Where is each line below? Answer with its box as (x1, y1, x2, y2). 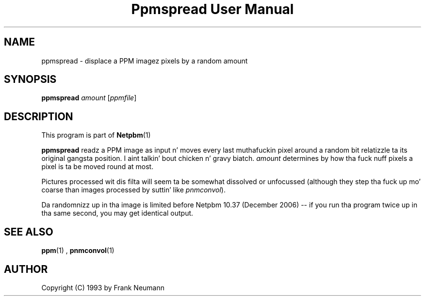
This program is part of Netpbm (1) (41, 131, 151, 140)
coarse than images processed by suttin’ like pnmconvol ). (41, 186, 226, 194)
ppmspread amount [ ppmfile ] (41, 94, 137, 102)
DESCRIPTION (4, 110, 73, 123)
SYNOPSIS (4, 73, 57, 86)
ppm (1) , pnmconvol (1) (41, 246, 114, 255)
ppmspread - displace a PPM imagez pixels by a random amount (41, 56, 248, 65)
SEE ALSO (4, 225, 53, 238)
